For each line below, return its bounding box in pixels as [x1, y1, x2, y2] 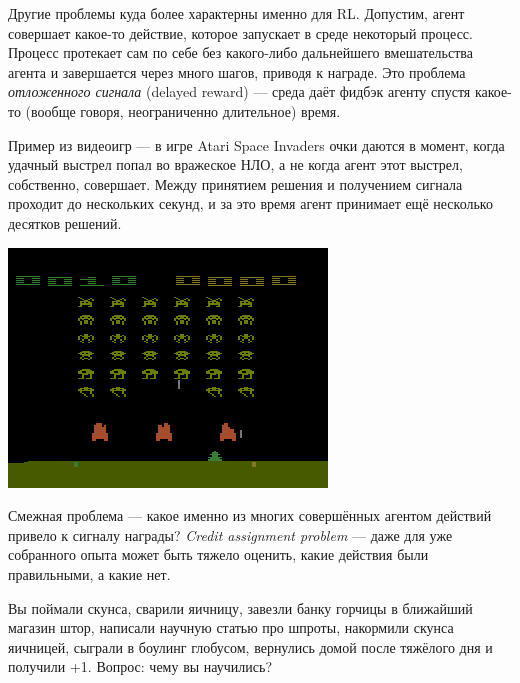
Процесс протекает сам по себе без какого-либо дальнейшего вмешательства [8, 42, 473, 63]
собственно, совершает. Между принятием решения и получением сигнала [8, 173, 463, 194]
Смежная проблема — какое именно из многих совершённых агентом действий [8, 505, 492, 526]
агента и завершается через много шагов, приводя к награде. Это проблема [8, 61, 466, 82]
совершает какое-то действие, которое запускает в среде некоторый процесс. [8, 22, 473, 43]
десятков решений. [8, 212, 122, 233]
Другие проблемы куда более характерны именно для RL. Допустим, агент [8, 3, 465, 23]
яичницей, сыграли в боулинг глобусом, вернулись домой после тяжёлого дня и [8, 636, 493, 657]
